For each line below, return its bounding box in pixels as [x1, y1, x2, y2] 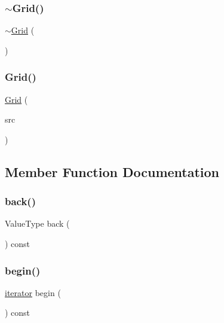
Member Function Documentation [5, 162, 220, 181]
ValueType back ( [5, 217, 70, 230]
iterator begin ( [5, 286, 61, 298]
